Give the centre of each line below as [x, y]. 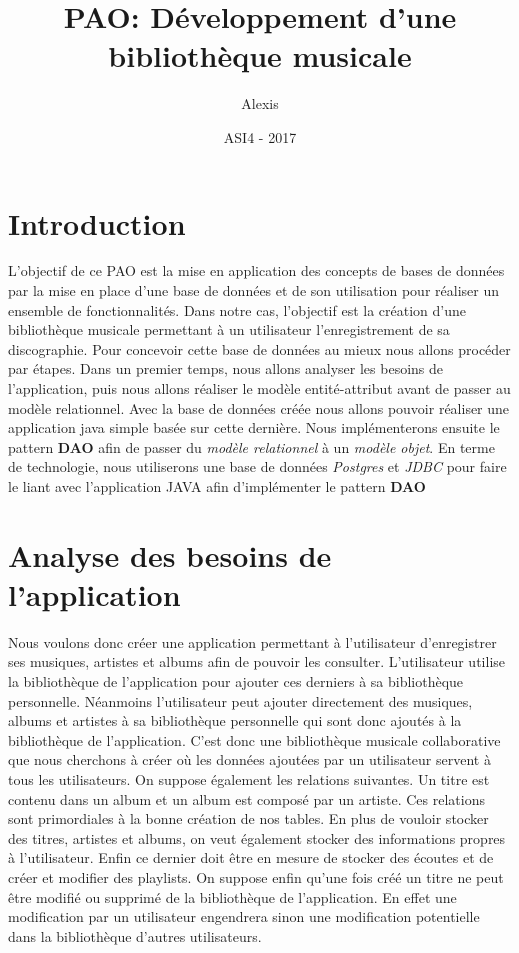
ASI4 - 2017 [260, 136]
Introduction [97, 222]
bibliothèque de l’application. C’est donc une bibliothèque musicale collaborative [254, 739]
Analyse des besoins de [170, 554]
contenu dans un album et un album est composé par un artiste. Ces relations [246, 798]
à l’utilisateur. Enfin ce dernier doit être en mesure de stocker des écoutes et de [251, 857]
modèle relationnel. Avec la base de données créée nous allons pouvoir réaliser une [259, 407]
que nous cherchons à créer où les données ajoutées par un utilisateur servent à [249, 759]
